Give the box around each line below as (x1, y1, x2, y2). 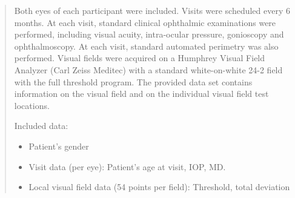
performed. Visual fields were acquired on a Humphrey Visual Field (14, 51, 265, 64)
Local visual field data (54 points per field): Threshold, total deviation (28, 180, 290, 193)
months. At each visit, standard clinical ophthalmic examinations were (14, 16, 276, 28)
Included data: (14, 119, 68, 132)
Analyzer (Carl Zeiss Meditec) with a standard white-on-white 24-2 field (14, 63, 283, 76)
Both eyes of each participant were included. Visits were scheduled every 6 (14, 4, 291, 16)
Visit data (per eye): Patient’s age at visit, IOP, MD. (28, 160, 226, 173)
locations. (14, 99, 50, 111)
